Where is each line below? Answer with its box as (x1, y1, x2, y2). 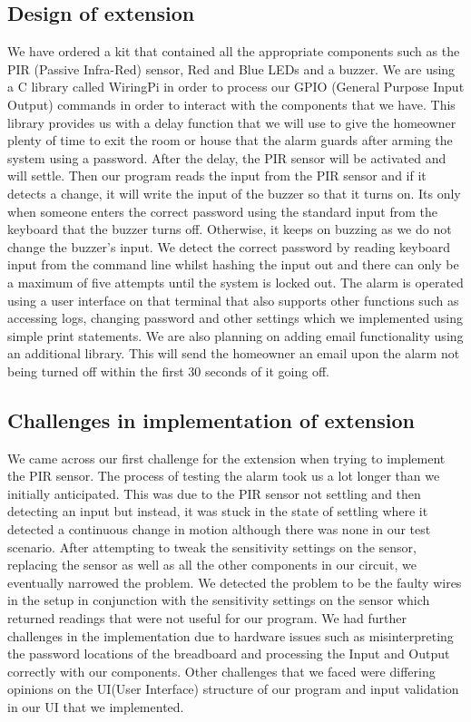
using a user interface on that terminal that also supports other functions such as (7, 290, 459, 309)
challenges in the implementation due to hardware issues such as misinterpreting (7, 626, 454, 645)
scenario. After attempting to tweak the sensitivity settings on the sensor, (7, 537, 417, 556)
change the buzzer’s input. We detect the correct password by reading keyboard (7, 237, 451, 256)
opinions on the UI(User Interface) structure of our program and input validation (7, 679, 459, 698)
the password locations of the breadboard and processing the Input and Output (7, 644, 450, 663)
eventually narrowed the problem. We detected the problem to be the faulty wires (7, 572, 462, 591)
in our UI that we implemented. (7, 698, 184, 716)
